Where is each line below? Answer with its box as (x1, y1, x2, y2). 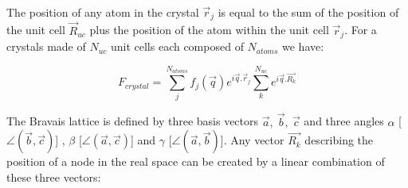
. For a (344, 21, 377, 38)
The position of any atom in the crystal (6, 4, 199, 20)
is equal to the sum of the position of (218, 4, 399, 20)
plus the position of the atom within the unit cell (89, 21, 329, 38)
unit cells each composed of (110, 38, 244, 55)
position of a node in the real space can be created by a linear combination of (6, 153, 385, 170)
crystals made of (6, 38, 86, 55)
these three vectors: (6, 168, 101, 185)
